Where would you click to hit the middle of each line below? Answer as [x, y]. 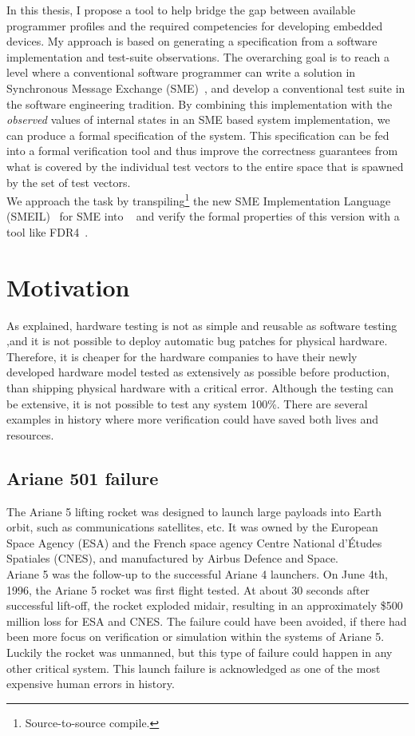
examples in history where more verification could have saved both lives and [192, 419]
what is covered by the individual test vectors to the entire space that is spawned [205, 166]
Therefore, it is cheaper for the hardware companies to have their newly [182, 356]
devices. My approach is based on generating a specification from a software [192, 41]
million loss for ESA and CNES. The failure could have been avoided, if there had [207, 621]
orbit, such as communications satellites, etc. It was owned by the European [192, 527]
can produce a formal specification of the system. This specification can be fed [198, 135]
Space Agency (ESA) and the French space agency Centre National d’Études [194, 542]
